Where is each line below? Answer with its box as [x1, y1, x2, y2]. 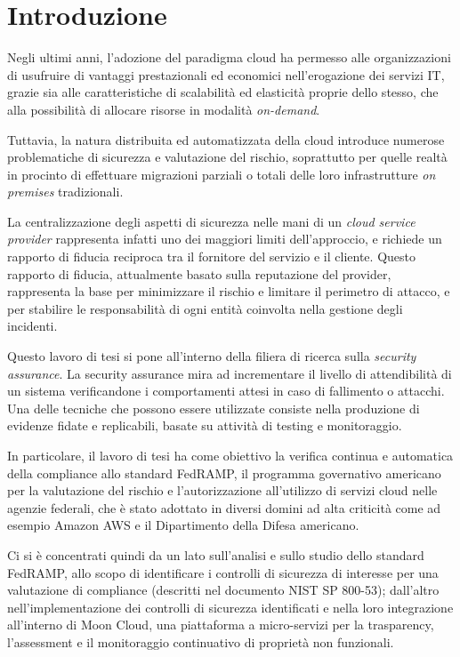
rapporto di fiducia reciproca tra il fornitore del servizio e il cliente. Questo [7, 247, 416, 266]
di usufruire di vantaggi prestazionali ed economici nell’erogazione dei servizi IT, [7, 65, 445, 84]
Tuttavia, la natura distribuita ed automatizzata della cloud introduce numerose [7, 130, 445, 148]
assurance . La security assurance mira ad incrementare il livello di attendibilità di [7, 364, 452, 382]
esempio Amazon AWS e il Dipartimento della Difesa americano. [7, 516, 359, 534]
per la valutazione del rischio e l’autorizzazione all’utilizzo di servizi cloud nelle [7, 481, 438, 500]
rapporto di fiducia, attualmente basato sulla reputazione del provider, [7, 264, 391, 283]
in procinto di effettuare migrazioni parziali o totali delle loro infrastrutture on [7, 164, 436, 183]
